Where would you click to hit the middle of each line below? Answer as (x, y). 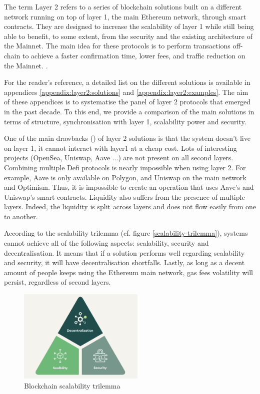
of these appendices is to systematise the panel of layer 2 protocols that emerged (127, 102)
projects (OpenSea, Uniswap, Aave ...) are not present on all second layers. (119, 158)
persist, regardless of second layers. (57, 282)
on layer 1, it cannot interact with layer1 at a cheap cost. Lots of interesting (120, 148)
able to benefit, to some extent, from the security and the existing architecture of (128, 36)
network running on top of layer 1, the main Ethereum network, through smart (125, 16)
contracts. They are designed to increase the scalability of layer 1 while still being (129, 26)
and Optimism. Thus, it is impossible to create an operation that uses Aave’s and (129, 187)
